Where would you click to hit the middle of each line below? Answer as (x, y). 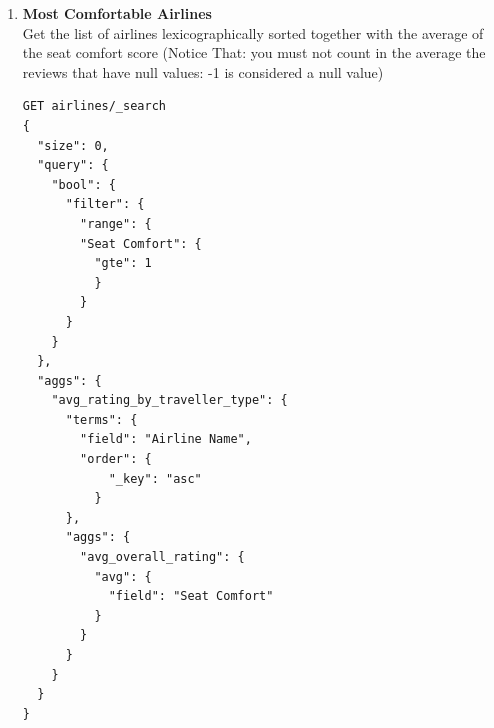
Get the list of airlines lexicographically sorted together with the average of (253, 32)
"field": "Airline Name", (166, 439)
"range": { (116, 223)
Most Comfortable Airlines (117, 13)
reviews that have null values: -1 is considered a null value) (203, 71)
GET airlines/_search (94, 106)
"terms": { (101, 419)
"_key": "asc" (155, 478)
